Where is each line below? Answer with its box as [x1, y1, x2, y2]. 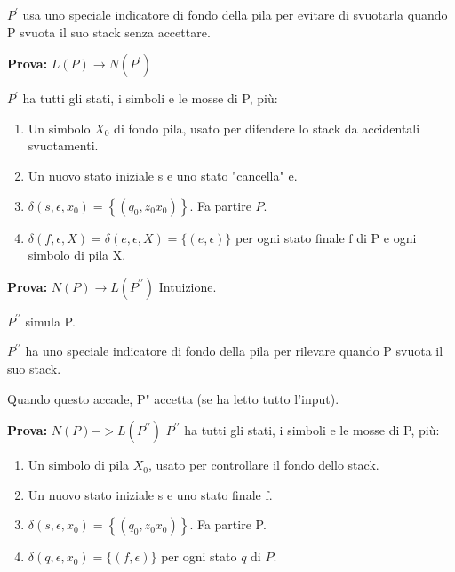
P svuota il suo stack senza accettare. [7, 22, 211, 41]
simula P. [25, 311, 76, 330]
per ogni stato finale [235, 228, 345, 246]
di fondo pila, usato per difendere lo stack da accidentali [114, 118, 420, 137]
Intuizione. [158, 277, 217, 295]
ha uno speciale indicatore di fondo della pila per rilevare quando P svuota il [25, 342, 443, 360]
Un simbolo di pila [28, 455, 130, 474]
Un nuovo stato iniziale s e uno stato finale [28, 485, 261, 504]
